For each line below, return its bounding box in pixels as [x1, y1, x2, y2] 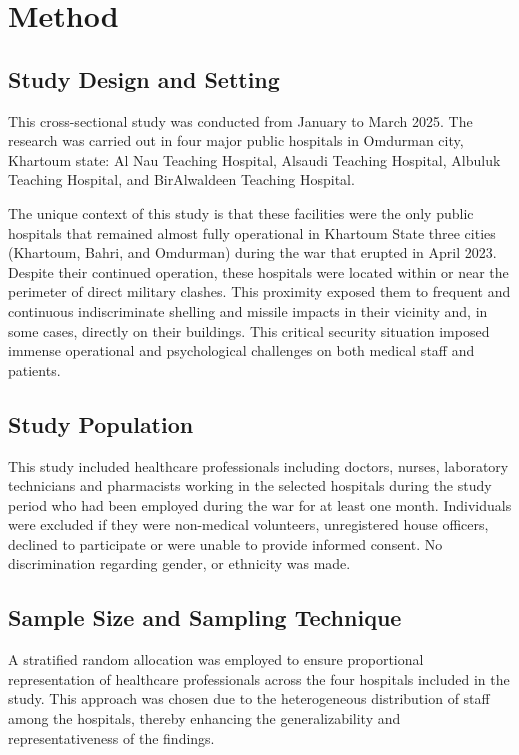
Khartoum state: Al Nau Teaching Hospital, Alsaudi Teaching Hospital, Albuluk [8, 149, 501, 170]
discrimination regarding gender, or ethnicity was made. [8, 553, 351, 574]
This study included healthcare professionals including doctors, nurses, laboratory [8, 455, 509, 476]
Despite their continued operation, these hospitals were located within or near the [8, 261, 509, 282]
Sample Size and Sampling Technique [8, 602, 402, 633]
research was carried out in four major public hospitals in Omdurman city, [8, 130, 464, 151]
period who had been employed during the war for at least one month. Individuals [8, 494, 512, 515]
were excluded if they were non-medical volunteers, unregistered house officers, [8, 514, 489, 535]
